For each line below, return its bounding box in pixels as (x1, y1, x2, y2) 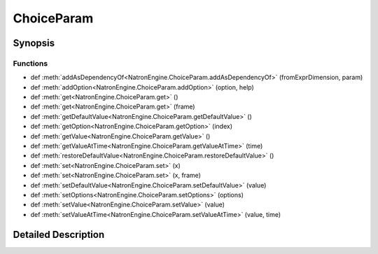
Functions (13, 58, 48, 68)
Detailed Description (13, 228, 105, 241)
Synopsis (13, 37, 55, 49)
